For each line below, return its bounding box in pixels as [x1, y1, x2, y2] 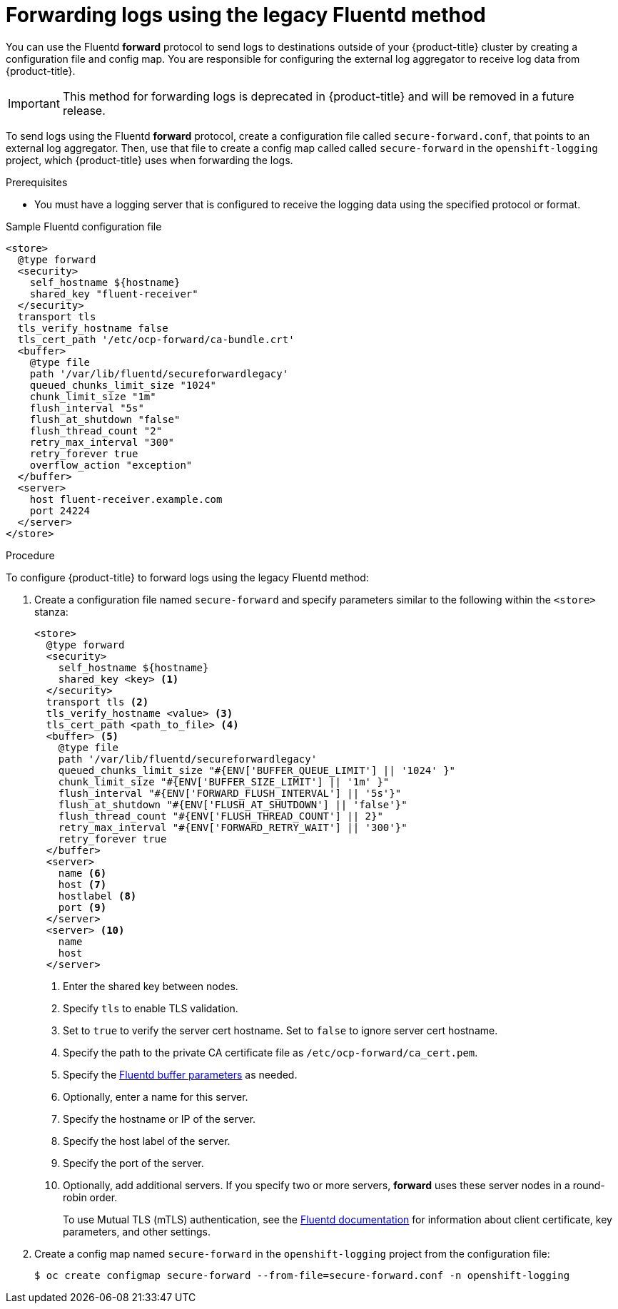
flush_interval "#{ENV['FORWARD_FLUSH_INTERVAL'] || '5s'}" [58, 787, 402, 799]
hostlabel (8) [58, 890, 137, 902]
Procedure [6, 549, 55, 561]
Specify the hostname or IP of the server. [63, 1112, 256, 1125]
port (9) [58, 901, 107, 913]
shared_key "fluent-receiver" [29, 287, 198, 300]
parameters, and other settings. [63, 1225, 211, 1238]
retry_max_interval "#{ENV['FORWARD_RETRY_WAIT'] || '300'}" [58, 821, 407, 833]
